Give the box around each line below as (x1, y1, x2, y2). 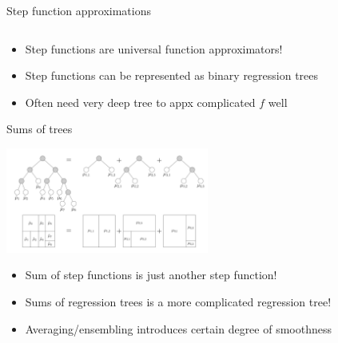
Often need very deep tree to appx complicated (25, 93, 256, 110)
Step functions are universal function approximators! (25, 40, 283, 57)
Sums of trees (6, 120, 73, 137)
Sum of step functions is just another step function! (25, 266, 277, 283)
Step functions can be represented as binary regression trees (25, 67, 319, 84)
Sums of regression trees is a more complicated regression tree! (25, 294, 332, 310)
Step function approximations (6, 2, 151, 18)
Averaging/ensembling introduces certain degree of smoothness (25, 320, 332, 337)
